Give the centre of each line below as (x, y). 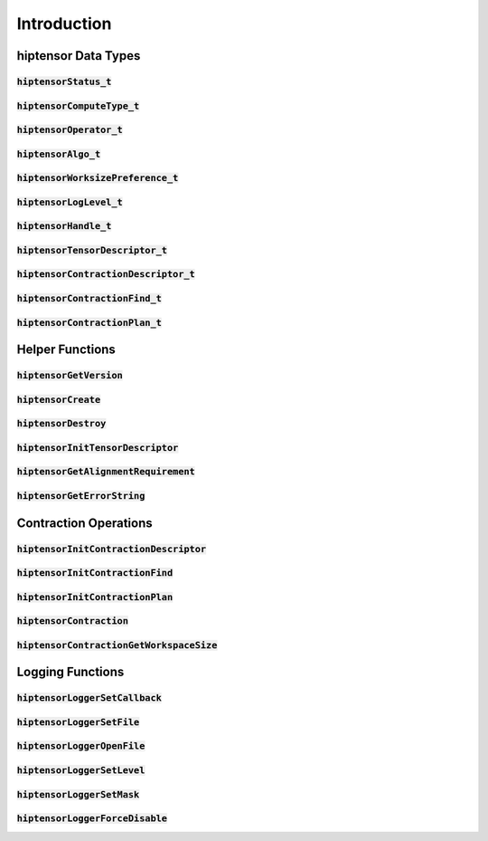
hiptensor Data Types (79, 56)
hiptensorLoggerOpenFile (81, 746)
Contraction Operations (84, 523)
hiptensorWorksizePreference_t (98, 178)
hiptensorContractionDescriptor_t (106, 274)
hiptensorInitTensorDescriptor (98, 448)
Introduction (64, 24)
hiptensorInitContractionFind (95, 573)
